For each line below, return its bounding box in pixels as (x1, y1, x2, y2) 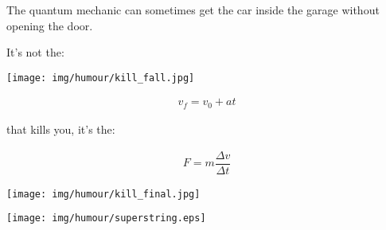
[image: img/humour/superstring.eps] (6, 212, 206, 224)
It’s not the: (6, 44, 64, 60)
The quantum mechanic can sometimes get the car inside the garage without (6, 2, 380, 18)
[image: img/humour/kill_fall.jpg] (6, 72, 195, 84)
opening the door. (6, 17, 93, 33)
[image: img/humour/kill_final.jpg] (6, 188, 201, 200)
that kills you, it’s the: (6, 120, 115, 137)
